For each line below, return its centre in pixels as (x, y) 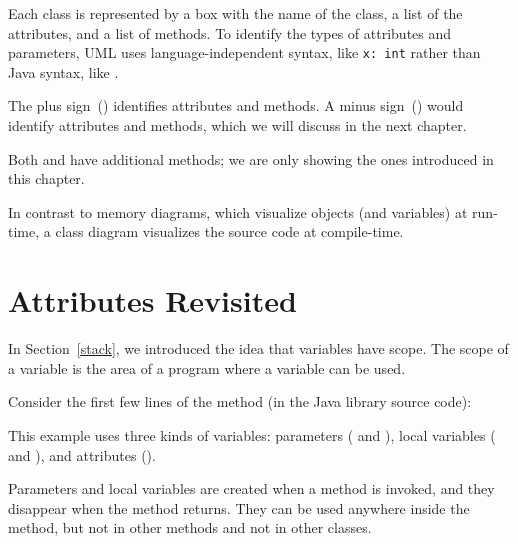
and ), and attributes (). (82, 454)
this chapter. (46, 178)
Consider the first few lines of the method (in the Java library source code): (240, 401)
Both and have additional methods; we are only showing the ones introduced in (251, 158)
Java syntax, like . (63, 71)
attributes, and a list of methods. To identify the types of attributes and (230, 32)
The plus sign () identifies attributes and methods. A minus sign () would (236, 105)
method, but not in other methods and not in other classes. (190, 527)
